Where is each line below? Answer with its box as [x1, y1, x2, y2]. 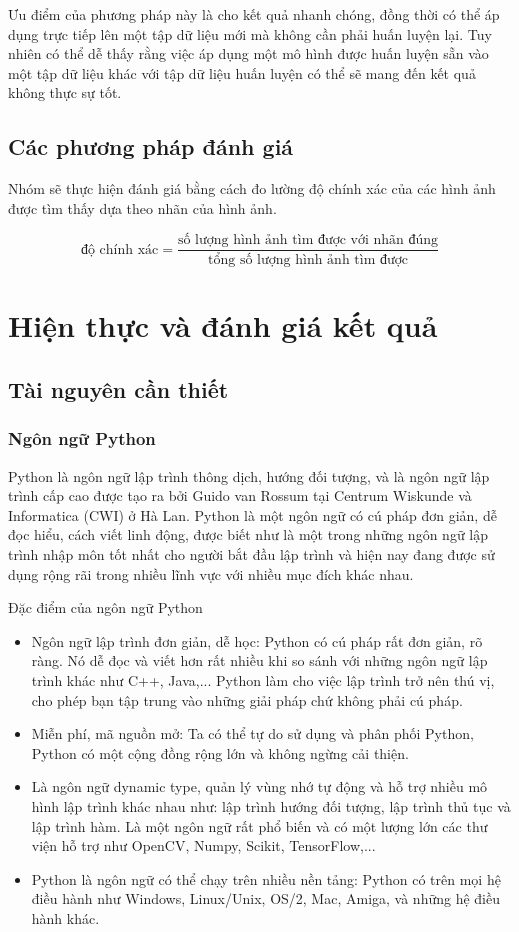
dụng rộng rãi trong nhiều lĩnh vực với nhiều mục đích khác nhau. [8, 563, 414, 584]
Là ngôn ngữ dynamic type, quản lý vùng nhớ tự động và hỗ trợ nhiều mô [31, 776, 488, 797]
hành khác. [31, 907, 100, 928]
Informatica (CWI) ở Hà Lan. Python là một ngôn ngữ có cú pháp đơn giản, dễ [8, 504, 497, 525]
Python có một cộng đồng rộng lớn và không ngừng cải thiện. [31, 742, 409, 763]
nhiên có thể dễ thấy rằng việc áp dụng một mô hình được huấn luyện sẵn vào [8, 43, 489, 64]
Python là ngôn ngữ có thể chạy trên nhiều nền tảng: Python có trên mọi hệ [31, 868, 501, 889]
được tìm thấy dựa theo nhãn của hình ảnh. [8, 197, 277, 218]
